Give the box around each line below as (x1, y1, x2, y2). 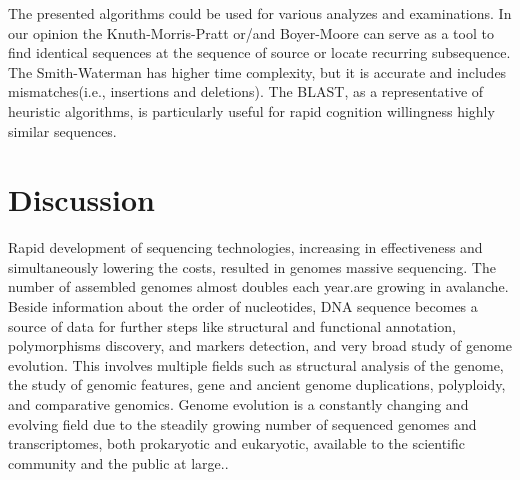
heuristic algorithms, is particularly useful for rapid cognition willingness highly (8, 100, 495, 121)
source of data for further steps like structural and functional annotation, (8, 315, 456, 336)
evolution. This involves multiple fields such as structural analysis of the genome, (8, 354, 504, 375)
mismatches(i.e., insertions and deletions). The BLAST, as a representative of (8, 81, 484, 102)
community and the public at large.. (8, 452, 229, 473)
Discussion (8, 179, 155, 220)
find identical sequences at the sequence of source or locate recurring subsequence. (8, 42, 511, 63)
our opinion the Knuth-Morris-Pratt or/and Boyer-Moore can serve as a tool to (8, 22, 494, 43)
